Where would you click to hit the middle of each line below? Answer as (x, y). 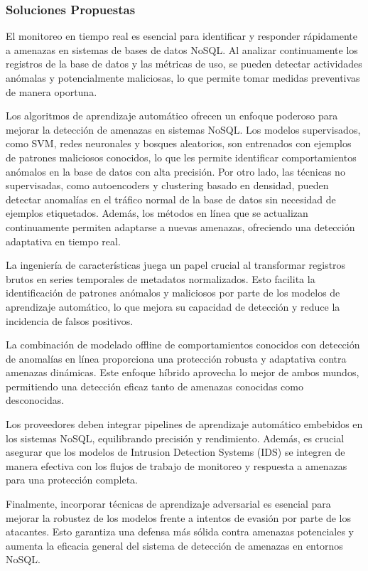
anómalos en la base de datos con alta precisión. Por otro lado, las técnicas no (175, 171)
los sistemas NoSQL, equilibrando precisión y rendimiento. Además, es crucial (175, 438)
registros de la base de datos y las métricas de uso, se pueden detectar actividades (184, 64)
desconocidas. (35, 400)
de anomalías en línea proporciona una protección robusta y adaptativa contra (176, 358)
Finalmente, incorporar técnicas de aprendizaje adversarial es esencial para (168, 504)
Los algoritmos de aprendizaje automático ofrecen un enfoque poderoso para (172, 116)
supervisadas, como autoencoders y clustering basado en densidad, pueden (167, 185)
